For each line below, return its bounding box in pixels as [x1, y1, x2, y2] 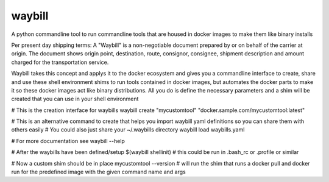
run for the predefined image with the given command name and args [11, 168, 186, 176]
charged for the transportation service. [11, 58, 109, 66]
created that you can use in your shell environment [11, 95, 139, 103]
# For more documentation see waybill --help [11, 137, 125, 144]
